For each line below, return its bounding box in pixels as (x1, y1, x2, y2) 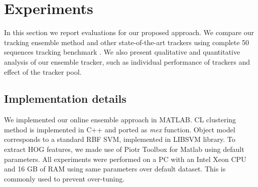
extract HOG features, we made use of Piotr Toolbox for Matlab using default (4, 144, 244, 154)
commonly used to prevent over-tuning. (4, 173, 125, 183)
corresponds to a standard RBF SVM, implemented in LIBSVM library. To (4, 134, 235, 144)
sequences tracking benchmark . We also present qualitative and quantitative (4, 47, 240, 57)
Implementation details (4, 91, 126, 106)
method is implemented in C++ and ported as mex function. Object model (4, 124, 235, 134)
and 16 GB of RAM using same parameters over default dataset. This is (4, 163, 226, 174)
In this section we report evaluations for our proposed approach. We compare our (4, 27, 254, 38)
